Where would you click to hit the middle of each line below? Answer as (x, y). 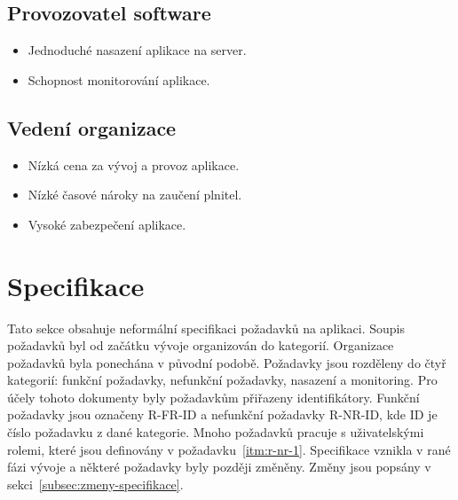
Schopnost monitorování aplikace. (119, 79)
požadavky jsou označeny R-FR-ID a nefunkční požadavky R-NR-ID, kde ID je (222, 414)
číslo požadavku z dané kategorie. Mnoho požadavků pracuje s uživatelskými (216, 432)
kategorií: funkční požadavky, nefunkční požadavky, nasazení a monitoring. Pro (222, 380)
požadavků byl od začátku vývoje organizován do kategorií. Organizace (201, 345)
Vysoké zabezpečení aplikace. (107, 224)
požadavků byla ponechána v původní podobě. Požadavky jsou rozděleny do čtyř (227, 362)
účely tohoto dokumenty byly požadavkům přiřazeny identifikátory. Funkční (213, 397)
